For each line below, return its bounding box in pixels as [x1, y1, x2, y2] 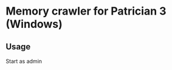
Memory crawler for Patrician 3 [5, 4, 167, 18]
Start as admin [5, 58, 43, 65]
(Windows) [5, 17, 63, 31]
